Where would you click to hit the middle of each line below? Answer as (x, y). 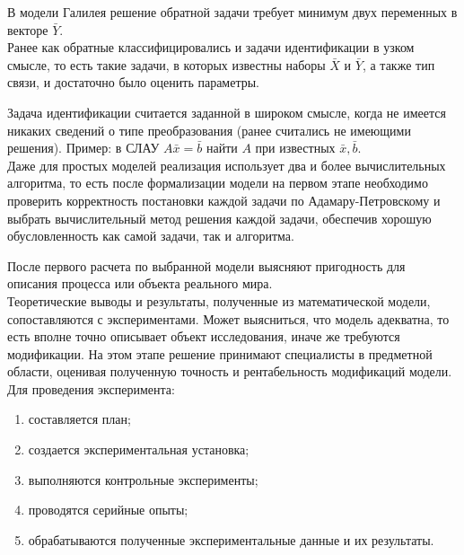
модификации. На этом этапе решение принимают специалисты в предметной (220, 353)
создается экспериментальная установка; (139, 449)
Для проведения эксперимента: (91, 388)
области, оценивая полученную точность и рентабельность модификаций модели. (230, 371)
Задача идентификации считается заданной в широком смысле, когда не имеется (227, 112)
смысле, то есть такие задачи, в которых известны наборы (166, 64)
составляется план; (79, 419)
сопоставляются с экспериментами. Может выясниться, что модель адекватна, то (228, 318)
